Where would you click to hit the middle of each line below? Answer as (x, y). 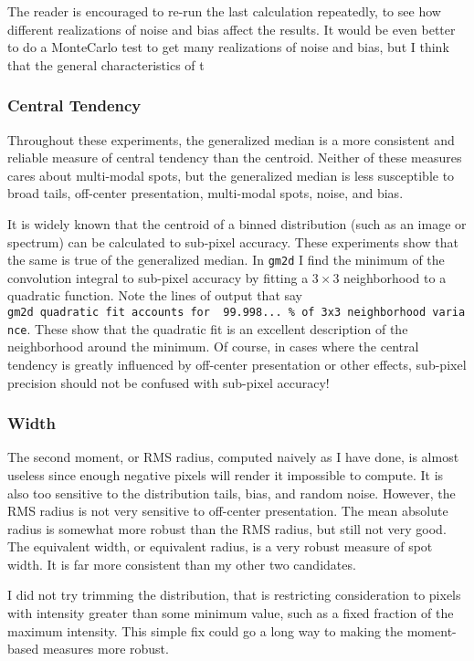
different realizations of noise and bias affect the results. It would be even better (232, 29)
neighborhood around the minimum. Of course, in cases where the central (213, 346)
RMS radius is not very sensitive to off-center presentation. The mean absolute (228, 511)
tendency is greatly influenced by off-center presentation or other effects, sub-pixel (237, 364)
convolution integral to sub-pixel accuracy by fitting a (158, 277)
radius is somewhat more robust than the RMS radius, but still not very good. (227, 528)
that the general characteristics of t (106, 64)
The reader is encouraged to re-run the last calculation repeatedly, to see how (224, 11)
